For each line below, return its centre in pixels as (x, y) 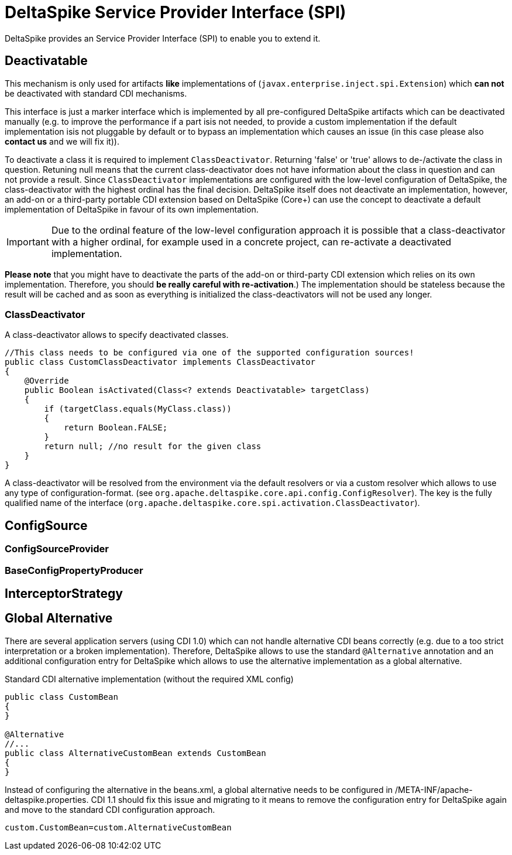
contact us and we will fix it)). (62, 141)
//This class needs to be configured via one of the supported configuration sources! (209, 353)
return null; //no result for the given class (153, 447)
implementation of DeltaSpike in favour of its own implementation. (132, 209)
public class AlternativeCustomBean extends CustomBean (135, 753)
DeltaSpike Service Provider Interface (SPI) (176, 12)
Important (28, 242)
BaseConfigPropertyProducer (74, 570)
